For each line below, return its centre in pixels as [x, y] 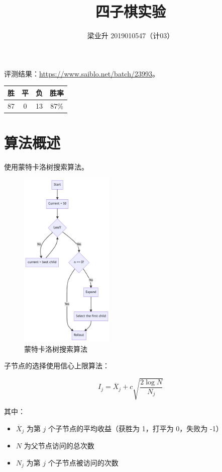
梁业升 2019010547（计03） [131, 35]
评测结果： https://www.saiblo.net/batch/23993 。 [82, 73]
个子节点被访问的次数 [83, 462]
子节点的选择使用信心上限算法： [57, 366]
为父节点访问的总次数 [59, 446]
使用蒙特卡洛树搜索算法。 [46, 166]
